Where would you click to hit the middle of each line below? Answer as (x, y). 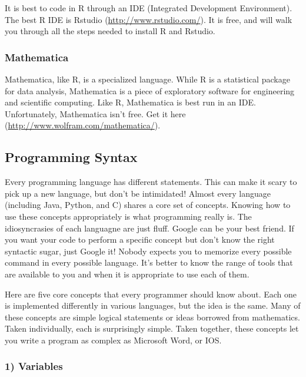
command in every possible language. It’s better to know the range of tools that (149, 262)
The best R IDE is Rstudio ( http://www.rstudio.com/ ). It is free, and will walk (149, 19)
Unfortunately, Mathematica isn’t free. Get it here (95, 113)
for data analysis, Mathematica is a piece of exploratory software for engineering (150, 90)
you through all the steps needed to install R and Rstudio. (110, 31)
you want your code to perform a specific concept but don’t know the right (140, 239)
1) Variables (34, 366)
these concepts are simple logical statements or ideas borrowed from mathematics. (152, 317)
